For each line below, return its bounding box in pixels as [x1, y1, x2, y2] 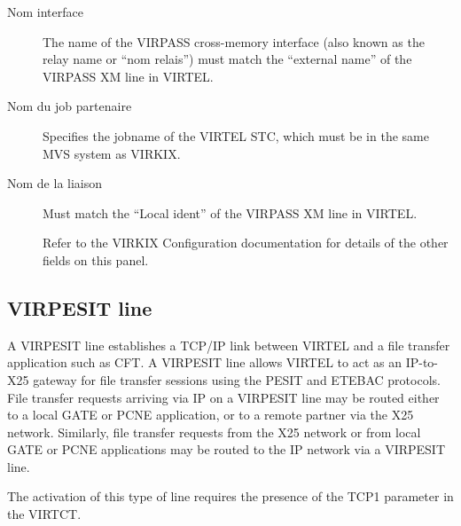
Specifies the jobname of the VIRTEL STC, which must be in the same [43, 126, 429, 145]
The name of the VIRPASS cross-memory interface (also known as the [43, 32, 425, 51]
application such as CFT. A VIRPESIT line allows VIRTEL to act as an [7, 353, 402, 372]
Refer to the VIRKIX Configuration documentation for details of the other [43, 233, 449, 252]
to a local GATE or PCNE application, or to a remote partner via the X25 [7, 405, 414, 424]
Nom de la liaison [7, 174, 103, 192]
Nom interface [7, 3, 83, 20]
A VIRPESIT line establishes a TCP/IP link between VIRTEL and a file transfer [7, 335, 450, 354]
